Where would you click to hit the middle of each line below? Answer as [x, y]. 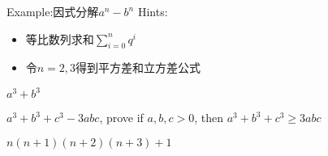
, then [209, 118]
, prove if [121, 118]
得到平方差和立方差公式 [138, 67]
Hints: [153, 11]
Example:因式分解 [53, 11]
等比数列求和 [60, 38]
